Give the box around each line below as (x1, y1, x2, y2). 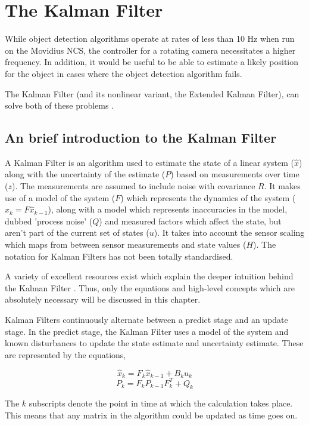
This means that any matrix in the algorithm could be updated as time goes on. (5, 408, 298, 421)
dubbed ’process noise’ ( (5, 214, 93, 227)
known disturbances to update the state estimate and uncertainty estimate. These (5, 337, 304, 349)
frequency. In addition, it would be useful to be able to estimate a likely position (5, 56, 299, 68)
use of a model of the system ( (5, 191, 116, 204)
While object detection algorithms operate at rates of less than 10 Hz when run (5, 32, 295, 45)
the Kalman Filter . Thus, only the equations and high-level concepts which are (5, 281, 295, 294)
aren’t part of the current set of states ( (5, 226, 149, 239)
